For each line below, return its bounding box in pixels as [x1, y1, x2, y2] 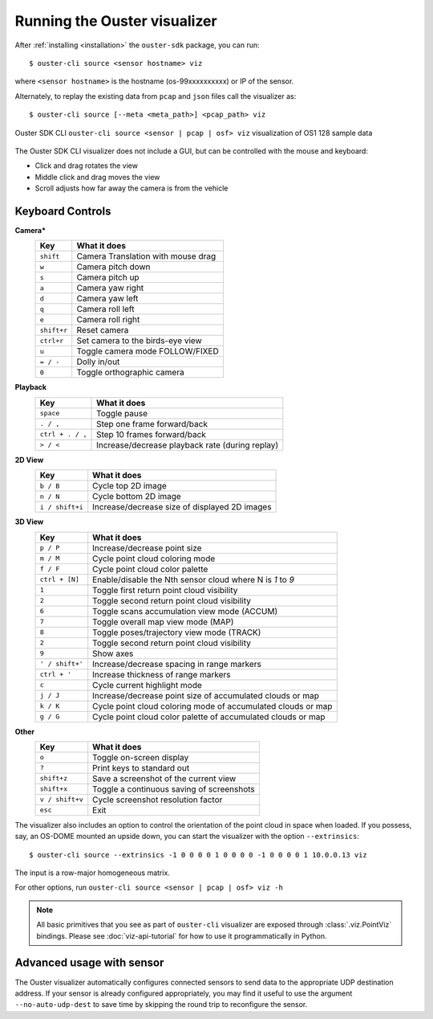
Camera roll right [76, 314, 140, 325]
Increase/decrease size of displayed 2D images [92, 501, 272, 513]
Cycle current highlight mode [92, 679, 202, 690]
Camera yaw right [76, 282, 144, 293]
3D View [14, 517, 44, 526]
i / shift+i [39, 502, 83, 511]
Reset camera [76, 325, 129, 336]
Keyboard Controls [14, 204, 111, 218]
